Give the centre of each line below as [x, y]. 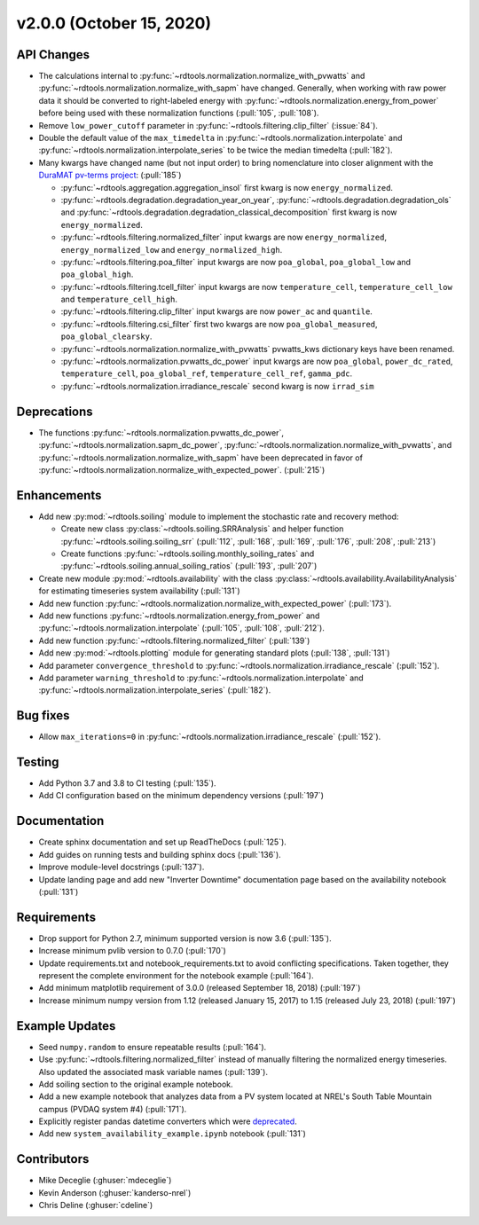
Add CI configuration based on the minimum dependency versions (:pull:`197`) [181, 796]
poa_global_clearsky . [106, 336]
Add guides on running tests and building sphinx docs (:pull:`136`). [160, 854]
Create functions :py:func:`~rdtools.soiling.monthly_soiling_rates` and [188, 554]
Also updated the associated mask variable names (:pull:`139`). [153, 1072]
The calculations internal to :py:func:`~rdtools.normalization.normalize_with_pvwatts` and [202, 76]
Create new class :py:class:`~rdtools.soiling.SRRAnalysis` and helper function [202, 529]
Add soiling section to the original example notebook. [136, 1084]
